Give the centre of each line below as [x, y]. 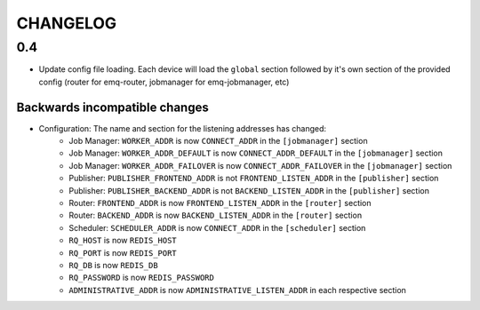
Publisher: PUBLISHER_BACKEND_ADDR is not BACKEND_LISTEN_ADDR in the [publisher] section [249, 190]
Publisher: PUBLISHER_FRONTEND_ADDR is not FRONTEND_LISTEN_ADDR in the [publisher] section [254, 179]
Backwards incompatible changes [112, 107]
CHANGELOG [67, 23]
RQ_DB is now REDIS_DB [114, 265]
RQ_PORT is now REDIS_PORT [123, 252]
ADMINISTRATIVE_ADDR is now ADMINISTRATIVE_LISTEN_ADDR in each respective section [237, 290]
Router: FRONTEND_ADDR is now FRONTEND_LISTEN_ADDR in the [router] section [220, 203]
